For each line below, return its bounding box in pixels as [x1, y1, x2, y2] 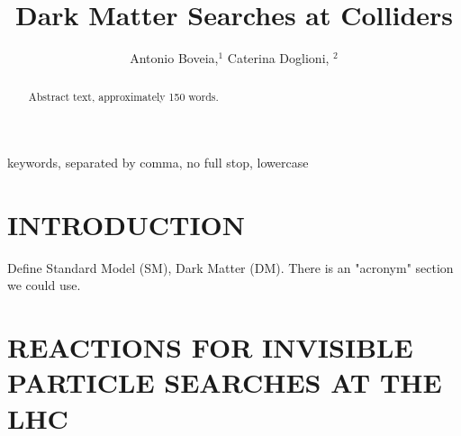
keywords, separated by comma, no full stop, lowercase [7, 153, 309, 172]
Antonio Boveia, [130, 49, 219, 68]
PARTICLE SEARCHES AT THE [7, 364, 442, 401]
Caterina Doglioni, [227, 49, 330, 68]
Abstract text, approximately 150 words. [28, 88, 219, 104]
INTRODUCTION [7, 205, 246, 242]
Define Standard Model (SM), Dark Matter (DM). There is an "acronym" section [7, 258, 454, 277]
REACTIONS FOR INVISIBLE [7, 329, 413, 366]
